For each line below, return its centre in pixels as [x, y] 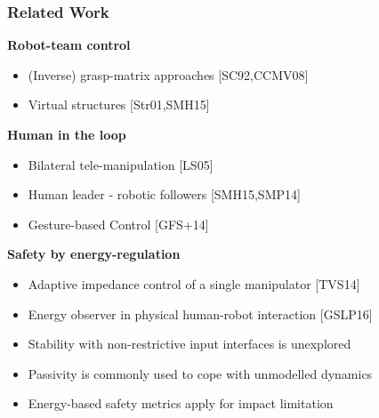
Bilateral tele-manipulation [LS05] [121, 164]
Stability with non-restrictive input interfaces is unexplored [189, 344]
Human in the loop [67, 134]
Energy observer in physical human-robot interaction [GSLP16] [200, 313]
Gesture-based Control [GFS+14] [118, 224]
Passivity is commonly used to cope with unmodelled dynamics [200, 373]
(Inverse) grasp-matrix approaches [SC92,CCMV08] [168, 74]
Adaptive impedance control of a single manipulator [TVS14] [194, 283]
